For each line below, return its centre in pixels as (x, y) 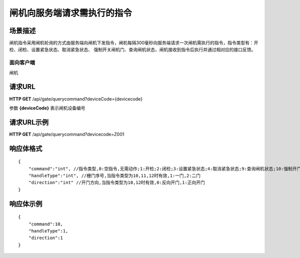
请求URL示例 (29, 122)
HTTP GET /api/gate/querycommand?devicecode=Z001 (67, 134)
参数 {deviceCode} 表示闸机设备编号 (47, 108)
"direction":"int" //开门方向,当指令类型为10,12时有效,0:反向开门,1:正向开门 (116, 183)
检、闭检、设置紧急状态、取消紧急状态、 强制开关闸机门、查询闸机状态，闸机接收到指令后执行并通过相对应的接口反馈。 (132, 49)
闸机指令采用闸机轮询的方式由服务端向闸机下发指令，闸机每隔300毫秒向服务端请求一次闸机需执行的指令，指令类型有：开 (134, 43)
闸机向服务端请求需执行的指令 (71, 13)
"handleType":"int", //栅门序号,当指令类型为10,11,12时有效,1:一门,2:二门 (114, 175)
